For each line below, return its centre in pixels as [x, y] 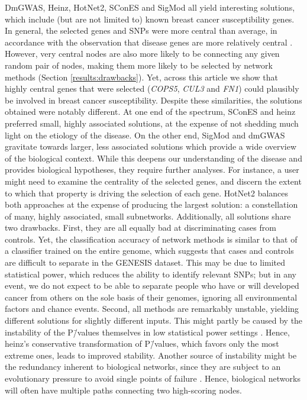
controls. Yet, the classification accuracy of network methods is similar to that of [151, 239]
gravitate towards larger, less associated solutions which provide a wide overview [151, 146]
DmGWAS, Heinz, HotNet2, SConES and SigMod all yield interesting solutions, [150, 7]
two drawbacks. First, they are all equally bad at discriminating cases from [140, 228]
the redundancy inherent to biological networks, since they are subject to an [143, 367]
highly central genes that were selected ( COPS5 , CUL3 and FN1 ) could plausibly [152, 88]
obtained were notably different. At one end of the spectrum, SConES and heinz [150, 112]
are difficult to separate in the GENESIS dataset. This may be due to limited [145, 262]
